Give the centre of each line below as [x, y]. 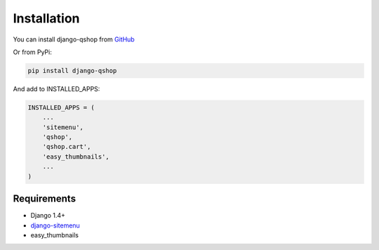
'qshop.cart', [67, 147]
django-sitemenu [55, 225]
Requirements [45, 199]
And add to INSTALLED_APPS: [56, 88]
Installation [46, 18]
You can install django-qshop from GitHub [74, 39]
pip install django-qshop [72, 71]
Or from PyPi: [32, 52]
